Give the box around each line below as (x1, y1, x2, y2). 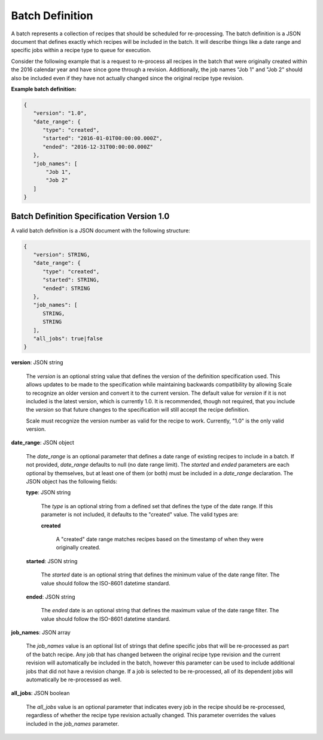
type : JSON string (26, 489, 71, 496)
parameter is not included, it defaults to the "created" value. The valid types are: (41, 511, 239, 518)
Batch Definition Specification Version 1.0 (11, 211, 170, 221)
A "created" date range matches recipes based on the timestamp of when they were (56, 535, 264, 542)
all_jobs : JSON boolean (11, 690, 70, 697)
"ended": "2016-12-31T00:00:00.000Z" (42, 143, 154, 150)
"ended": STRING (42, 285, 90, 292)
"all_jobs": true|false (33, 335, 103, 342)
